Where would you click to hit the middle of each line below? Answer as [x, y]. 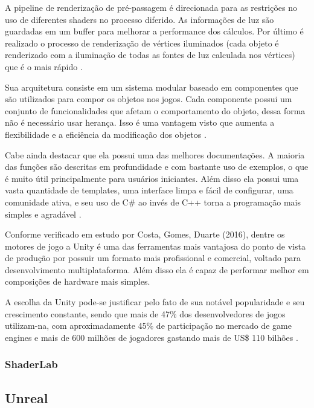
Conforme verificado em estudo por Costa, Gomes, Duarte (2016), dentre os [145, 234]
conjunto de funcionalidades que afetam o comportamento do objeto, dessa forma [155, 110]
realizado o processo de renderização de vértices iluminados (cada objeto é [142, 43]
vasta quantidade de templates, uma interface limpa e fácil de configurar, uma [149, 190]
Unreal [27, 397]
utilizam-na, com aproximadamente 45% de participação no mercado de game [148, 325]
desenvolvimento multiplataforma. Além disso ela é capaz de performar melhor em [157, 269]
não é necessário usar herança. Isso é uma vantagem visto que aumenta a [140, 122]
